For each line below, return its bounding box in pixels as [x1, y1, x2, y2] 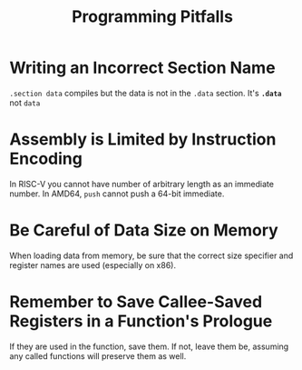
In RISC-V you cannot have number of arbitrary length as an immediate [9, 178, 275, 189]
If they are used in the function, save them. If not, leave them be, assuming [9, 341, 289, 352]
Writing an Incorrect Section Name [9, 57, 276, 78]
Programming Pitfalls [71, 6, 234, 27]
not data [9, 97, 41, 108]
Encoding [9, 148, 83, 169]
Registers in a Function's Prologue [9, 311, 273, 331]
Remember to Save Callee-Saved [9, 292, 263, 312]
